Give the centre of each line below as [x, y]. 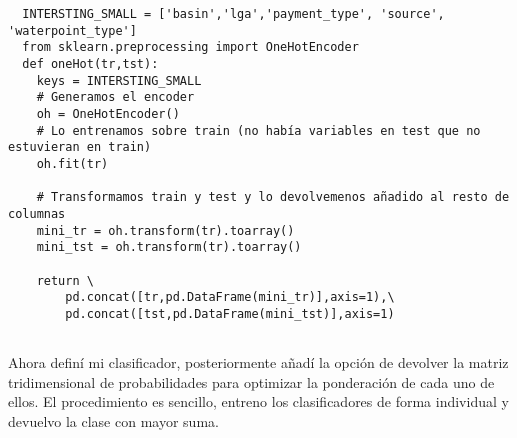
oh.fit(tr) [72, 163]
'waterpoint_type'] [72, 30]
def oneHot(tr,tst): [90, 63]
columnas [37, 213]
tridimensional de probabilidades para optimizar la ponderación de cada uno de [251, 381]
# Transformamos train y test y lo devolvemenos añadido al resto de [273, 197]
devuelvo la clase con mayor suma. [113, 420]
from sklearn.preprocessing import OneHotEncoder [190, 47]
